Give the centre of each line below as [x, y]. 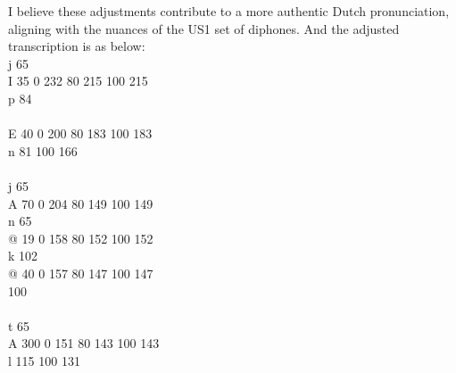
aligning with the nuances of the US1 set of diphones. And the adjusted [204, 28]
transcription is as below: [77, 46]
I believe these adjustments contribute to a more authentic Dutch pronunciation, [229, 11]
